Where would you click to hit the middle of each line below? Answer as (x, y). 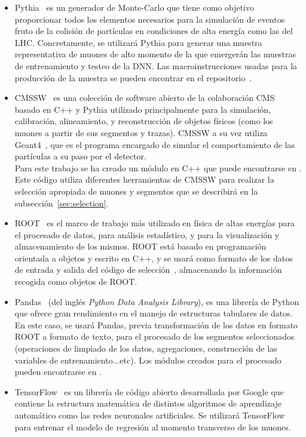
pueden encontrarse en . (58, 372)
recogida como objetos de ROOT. (76, 281)
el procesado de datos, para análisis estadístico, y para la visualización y (147, 234)
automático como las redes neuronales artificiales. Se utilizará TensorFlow (150, 415)
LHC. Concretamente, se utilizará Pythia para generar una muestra (138, 42)
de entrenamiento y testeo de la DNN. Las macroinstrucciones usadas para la (156, 65)
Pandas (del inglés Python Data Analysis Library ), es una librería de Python (157, 301)
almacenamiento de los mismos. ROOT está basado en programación (140, 246)
